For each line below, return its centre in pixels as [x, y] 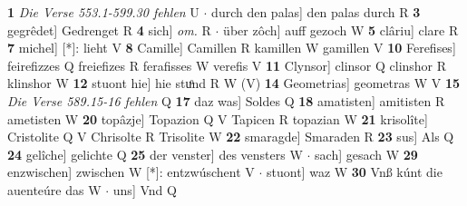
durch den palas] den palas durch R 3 [316, 12]
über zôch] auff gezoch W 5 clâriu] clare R [341, 29]
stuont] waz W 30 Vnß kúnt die [355, 172]
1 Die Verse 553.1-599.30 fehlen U [103, 12]
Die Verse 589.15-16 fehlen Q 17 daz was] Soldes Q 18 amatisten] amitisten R [226, 100]
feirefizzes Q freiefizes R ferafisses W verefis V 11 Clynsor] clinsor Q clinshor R [227, 65]
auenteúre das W [54, 189]
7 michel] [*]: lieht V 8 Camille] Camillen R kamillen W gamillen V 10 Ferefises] [232, 48]
